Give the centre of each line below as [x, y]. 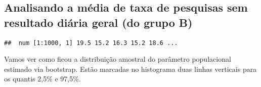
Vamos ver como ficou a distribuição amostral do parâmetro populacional [118, 59]
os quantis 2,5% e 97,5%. [42, 79]
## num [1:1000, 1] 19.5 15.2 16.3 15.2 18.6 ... [91, 43]
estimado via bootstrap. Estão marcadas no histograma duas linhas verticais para [130, 69]
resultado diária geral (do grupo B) [98, 22]
